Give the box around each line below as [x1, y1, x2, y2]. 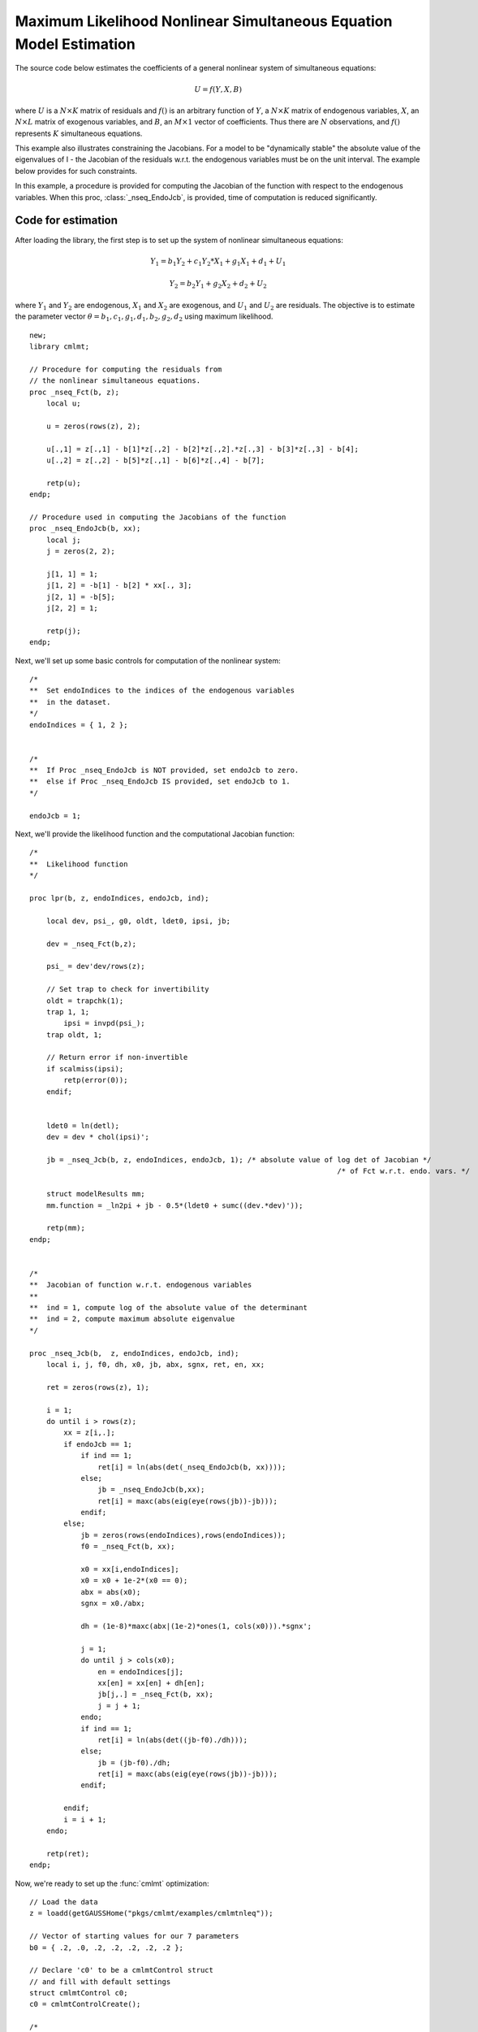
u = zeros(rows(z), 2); [45, 421, 141, 431]
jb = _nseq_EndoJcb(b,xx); [97, 1485, 205, 1495]
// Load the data [29, 1897, 98, 1906]
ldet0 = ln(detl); [45, 1121, 120, 1130]
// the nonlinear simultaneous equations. [29, 376, 201, 385]
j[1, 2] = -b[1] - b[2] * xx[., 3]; [45, 581, 192, 590]
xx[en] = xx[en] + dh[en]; [97, 1678, 205, 1687]
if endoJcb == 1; [63, 1439, 133, 1448]
